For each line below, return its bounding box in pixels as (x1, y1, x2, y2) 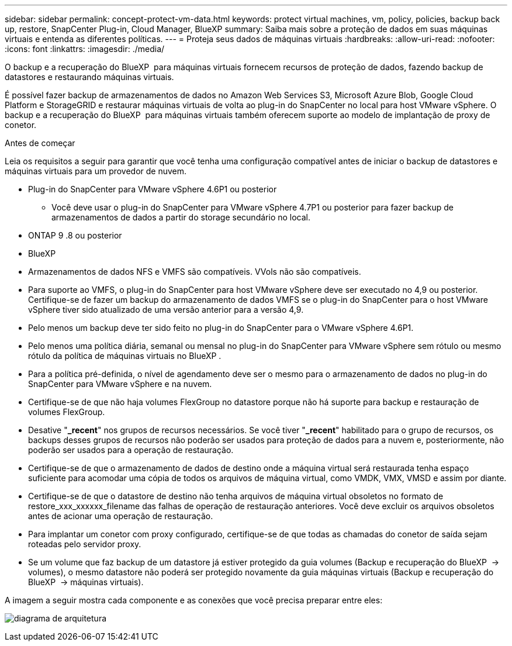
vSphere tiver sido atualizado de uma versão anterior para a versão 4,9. (28, 305, 304, 315)
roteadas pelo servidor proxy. (28, 539, 141, 549)
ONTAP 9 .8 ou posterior (28, 230, 122, 240)
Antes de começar (5, 138, 75, 148)
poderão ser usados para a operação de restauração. (28, 445, 234, 455)
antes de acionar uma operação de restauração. (28, 511, 213, 521)
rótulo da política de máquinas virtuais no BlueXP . (28, 351, 222, 361)
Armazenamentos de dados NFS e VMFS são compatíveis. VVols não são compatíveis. (28, 267, 361, 277)
